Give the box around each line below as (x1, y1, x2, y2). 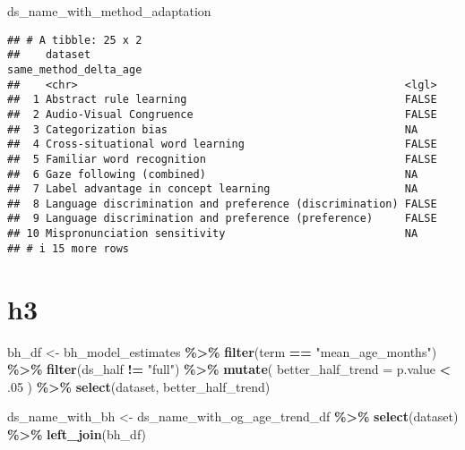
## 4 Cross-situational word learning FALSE (7, 138, 437, 151)
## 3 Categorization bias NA (7, 123, 418, 136)
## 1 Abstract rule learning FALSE (7, 93, 437, 106)
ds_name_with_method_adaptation (7, 2, 211, 20)
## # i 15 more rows (7, 242, 130, 255)
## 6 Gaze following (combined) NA (7, 167, 418, 181)
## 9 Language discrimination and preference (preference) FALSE (7, 212, 437, 225)
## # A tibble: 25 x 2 (7, 33, 142, 47)
